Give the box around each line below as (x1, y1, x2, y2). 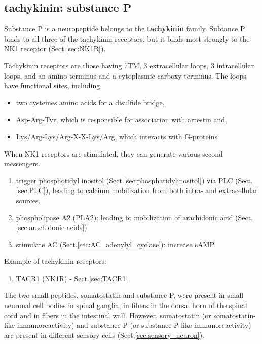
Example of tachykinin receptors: (4, 256, 106, 266)
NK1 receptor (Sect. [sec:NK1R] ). (4, 43, 106, 54)
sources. (16, 195, 41, 205)
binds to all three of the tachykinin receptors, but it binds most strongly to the (4, 33, 250, 44)
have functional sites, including (4, 80, 100, 91)
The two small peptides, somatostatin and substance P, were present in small (4, 290, 244, 300)
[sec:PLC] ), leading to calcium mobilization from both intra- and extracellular (16, 185, 258, 196)
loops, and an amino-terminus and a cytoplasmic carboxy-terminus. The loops (4, 70, 246, 81)
